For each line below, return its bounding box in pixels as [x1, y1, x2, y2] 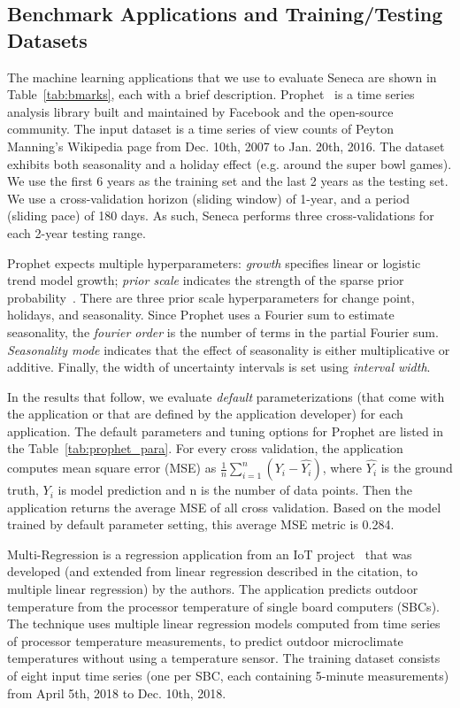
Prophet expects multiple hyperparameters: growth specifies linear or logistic [7, 253, 421, 272]
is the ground [380, 458, 453, 477]
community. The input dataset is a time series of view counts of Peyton [7, 119, 394, 138]
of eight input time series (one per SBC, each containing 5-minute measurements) [7, 666, 449, 684]
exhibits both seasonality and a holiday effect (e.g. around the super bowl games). [7, 154, 452, 173]
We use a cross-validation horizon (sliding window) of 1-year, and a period [7, 189, 410, 207]
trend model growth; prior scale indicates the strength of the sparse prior [7, 271, 404, 289]
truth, [7, 481, 39, 499]
